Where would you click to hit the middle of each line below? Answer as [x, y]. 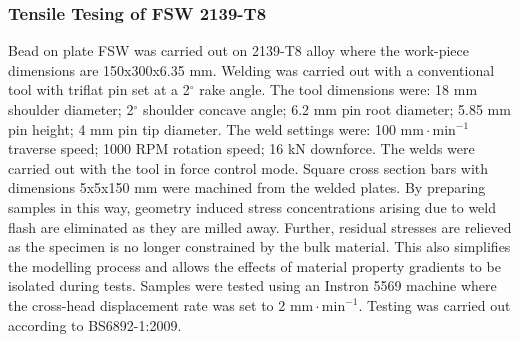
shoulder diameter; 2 [71, 109]
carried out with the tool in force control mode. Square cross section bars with [248, 167]
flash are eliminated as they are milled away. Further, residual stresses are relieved [260, 226]
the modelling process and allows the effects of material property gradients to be [254, 265]
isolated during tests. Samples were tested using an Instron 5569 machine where [252, 285]
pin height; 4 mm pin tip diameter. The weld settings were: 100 [202, 128]
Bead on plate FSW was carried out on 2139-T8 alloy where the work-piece [239, 50]
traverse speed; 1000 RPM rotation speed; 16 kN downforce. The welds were [241, 148]
